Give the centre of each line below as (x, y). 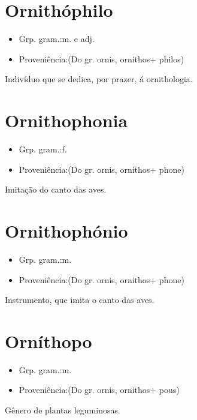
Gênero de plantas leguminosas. (63, 410)
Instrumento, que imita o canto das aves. (80, 300)
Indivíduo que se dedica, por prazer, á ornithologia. (99, 79)
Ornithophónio (66, 230)
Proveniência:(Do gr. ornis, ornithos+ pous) (99, 390)
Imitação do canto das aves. (56, 189)
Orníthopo (49, 340)
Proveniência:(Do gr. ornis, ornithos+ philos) (101, 58)
